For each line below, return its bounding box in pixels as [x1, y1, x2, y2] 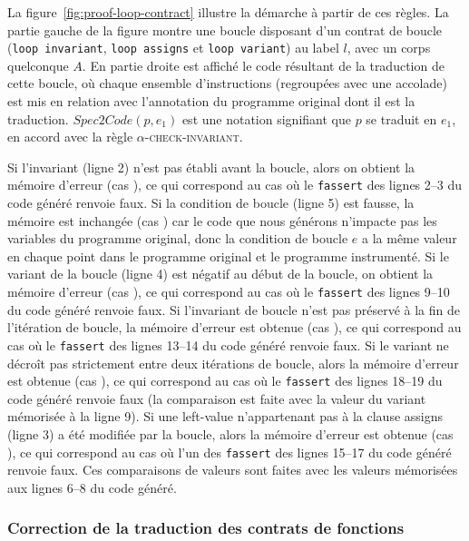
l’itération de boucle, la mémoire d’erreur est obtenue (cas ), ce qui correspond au [7, 318, 462, 337]
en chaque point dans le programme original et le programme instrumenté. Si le [7, 246, 449, 265]
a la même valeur [362, 229, 457, 248]
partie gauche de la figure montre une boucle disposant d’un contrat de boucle [7, 20, 443, 39]
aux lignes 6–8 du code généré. [7, 477, 177, 497]
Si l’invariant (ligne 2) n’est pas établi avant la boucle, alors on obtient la [7, 157, 415, 176]
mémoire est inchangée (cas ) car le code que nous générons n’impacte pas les [7, 211, 437, 230]
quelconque [7, 55, 69, 74]
